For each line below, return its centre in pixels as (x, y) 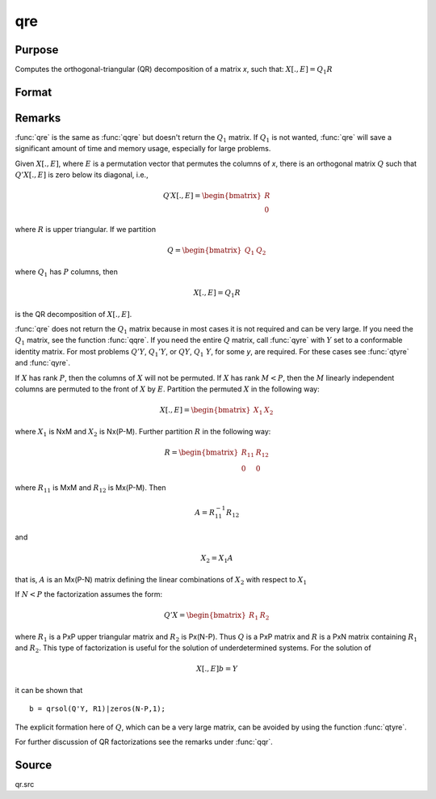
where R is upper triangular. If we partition (86, 230)
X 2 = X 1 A (217, 559)
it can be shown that (49, 690)
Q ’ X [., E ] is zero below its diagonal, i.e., (82, 175)
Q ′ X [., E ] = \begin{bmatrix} (212, 196)
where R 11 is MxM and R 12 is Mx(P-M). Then (90, 489)
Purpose (37, 50)
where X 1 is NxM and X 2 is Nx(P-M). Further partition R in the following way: (143, 432)
